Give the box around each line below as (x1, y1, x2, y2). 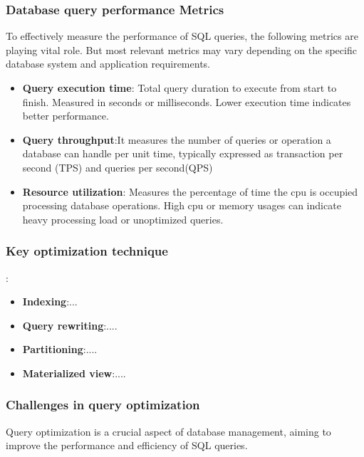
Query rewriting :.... (22, 317, 118, 332)
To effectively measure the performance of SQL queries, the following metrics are (6, 28, 358, 43)
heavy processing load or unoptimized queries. (22, 211, 224, 226)
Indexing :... (22, 294, 78, 309)
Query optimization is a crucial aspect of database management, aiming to (6, 424, 331, 438)
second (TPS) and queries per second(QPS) (22, 159, 213, 174)
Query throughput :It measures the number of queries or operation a (22, 132, 331, 147)
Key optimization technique (6, 242, 168, 260)
